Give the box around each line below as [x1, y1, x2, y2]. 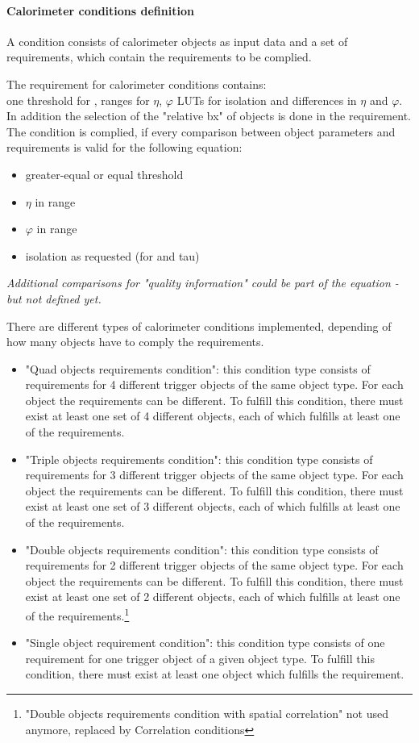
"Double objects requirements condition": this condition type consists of [25, 541, 379, 557]
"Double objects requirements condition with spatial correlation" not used [25, 705, 389, 722]
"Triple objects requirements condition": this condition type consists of [25, 450, 373, 467]
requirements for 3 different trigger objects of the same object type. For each [25, 466, 404, 483]
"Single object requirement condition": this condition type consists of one [25, 634, 385, 651]
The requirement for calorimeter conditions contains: [6, 75, 267, 92]
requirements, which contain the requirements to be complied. [6, 48, 312, 65]
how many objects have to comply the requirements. [6, 333, 264, 350]
